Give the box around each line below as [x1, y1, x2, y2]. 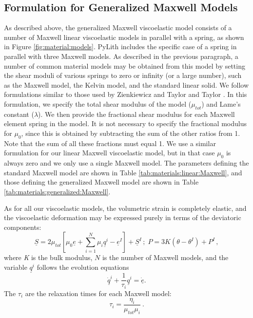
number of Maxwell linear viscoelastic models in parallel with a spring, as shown [4, 32, 244, 42]
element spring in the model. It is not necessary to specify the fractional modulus [4, 118, 247, 129]
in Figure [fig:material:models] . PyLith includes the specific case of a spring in [4, 41, 237, 52]
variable [4, 262, 27, 272]
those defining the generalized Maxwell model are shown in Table [4, 177, 199, 187]
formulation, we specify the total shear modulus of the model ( [4, 98, 192, 109]
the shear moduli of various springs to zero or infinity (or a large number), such [4, 70, 242, 80]
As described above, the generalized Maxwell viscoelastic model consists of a [4, 22, 232, 33]
